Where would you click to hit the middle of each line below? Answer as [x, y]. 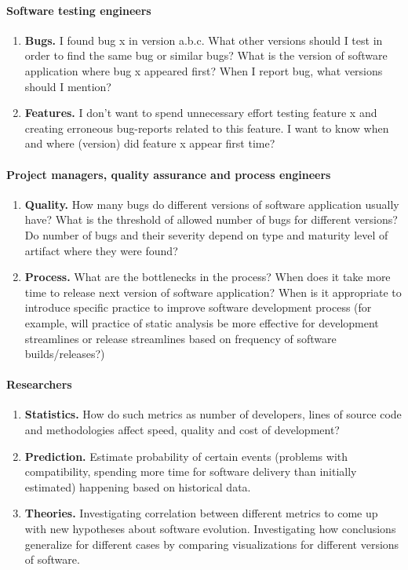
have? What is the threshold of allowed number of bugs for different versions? [211, 219]
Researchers [39, 384]
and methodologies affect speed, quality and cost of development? [182, 430]
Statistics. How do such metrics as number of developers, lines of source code [213, 414]
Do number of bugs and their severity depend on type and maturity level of [206, 234]
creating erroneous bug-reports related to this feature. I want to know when [207, 128]
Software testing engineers [79, 10]
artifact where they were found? [101, 250]
